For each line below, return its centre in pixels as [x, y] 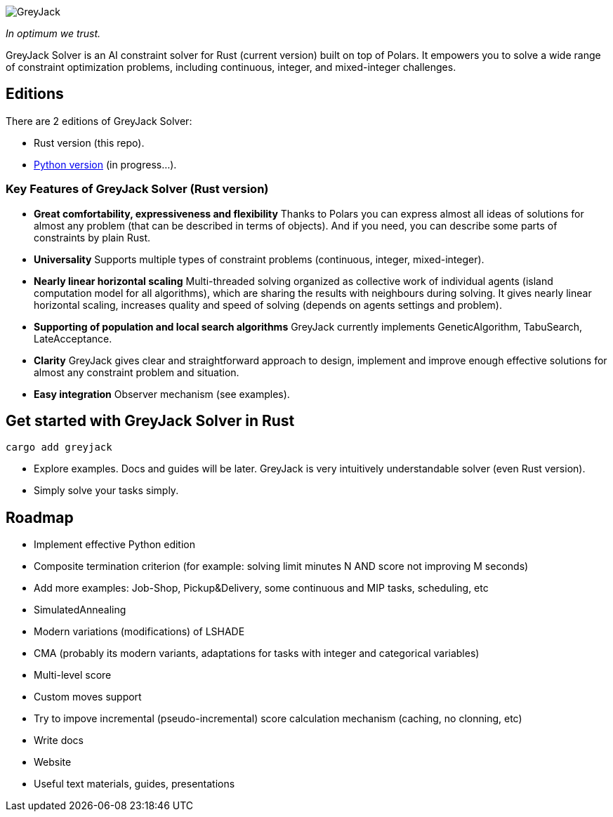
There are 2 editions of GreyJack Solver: [99, 121]
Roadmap [40, 517]
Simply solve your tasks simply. [106, 491]
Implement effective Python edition [114, 545]
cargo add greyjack [59, 447]
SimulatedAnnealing [80, 610]
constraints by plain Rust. [92, 237]
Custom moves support [88, 697]
